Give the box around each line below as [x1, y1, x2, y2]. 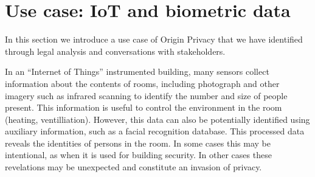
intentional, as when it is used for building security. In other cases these [5, 148, 272, 161]
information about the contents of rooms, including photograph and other [5, 77, 280, 89]
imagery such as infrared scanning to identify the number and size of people [5, 89, 288, 102]
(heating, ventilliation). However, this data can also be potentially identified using [5, 113, 310, 125]
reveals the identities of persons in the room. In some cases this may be [5, 136, 271, 149]
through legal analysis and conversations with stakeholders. [5, 44, 226, 57]
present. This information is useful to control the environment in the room [5, 101, 282, 114]
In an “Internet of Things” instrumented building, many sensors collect [5, 65, 269, 78]
